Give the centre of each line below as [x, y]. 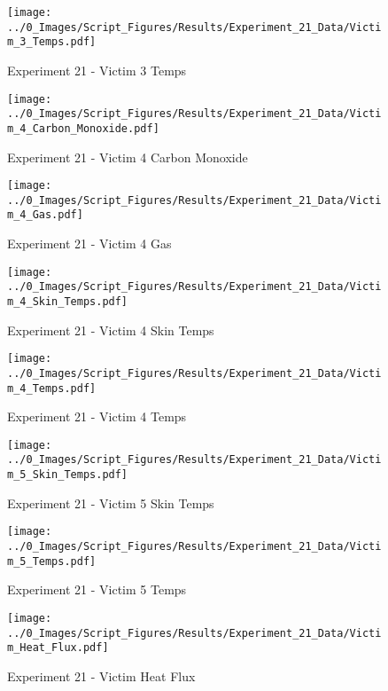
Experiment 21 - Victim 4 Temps [97, 416]
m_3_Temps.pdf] [52, 42]
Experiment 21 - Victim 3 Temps [97, 70]
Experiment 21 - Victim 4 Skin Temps [111, 330]
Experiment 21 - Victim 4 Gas [89, 243]
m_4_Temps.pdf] [52, 388]
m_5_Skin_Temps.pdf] [68, 475]
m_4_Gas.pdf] [45, 215]
